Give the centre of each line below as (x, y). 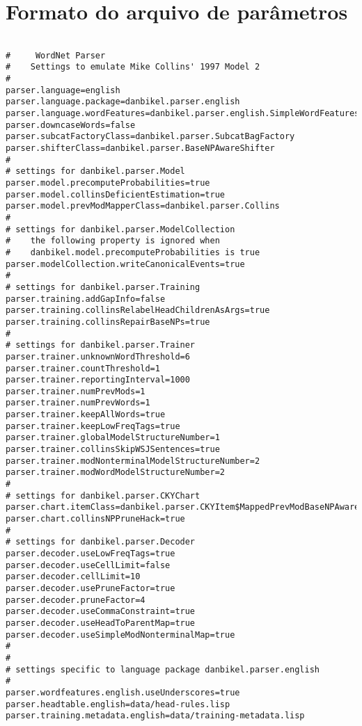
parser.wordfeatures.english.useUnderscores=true (123, 692)
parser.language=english (63, 90)
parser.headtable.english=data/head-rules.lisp (118, 704)
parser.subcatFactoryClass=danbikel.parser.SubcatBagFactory (150, 137)
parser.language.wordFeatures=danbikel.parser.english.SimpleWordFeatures (183, 114)
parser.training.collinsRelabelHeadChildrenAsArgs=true (138, 310)
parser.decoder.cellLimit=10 (73, 577)
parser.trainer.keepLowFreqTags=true (93, 426)
